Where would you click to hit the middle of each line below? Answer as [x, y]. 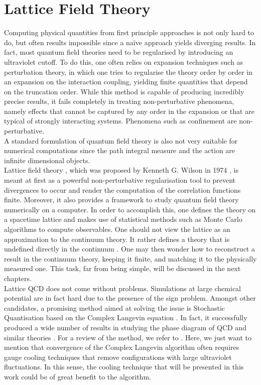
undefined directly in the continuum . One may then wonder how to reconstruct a [129, 249]
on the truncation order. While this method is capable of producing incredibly [124, 91]
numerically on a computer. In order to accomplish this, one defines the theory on [130, 209]
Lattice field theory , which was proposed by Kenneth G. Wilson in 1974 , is [121, 170]
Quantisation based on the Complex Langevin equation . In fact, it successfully [126, 317]
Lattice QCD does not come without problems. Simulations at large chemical [122, 288]
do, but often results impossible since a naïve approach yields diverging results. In [130, 42]
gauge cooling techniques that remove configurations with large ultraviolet [118, 357]
